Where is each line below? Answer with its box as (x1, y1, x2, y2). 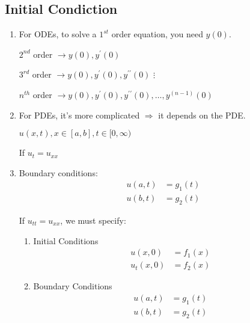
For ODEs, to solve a (19, 28, 97, 40)
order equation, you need (111, 28, 203, 40)
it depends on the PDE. (158, 108, 246, 121)
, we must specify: (60, 214, 126, 227)
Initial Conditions (33, 234, 99, 247)
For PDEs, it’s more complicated (19, 108, 140, 121)
